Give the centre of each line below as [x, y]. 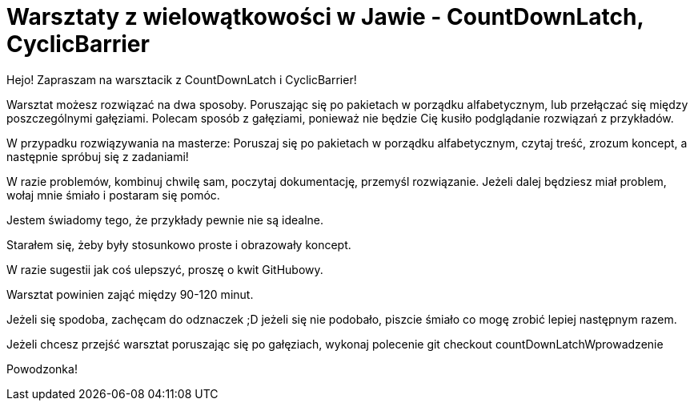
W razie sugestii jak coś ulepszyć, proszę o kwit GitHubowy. [165, 269]
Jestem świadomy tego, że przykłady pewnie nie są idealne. [165, 220]
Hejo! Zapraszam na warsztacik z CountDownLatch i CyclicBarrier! [182, 79]
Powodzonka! [42, 369]
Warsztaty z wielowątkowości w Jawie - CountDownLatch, [325, 17]
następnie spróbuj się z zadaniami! [98, 156]
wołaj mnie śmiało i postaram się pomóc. [113, 195]
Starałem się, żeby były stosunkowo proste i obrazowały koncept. [179, 244]
